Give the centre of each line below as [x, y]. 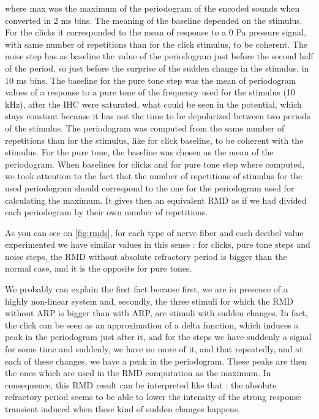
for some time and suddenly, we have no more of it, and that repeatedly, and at [154, 349]
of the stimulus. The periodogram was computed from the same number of [145, 128]
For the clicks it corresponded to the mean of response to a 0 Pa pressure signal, [156, 32]
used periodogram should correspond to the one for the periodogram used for [150, 187]
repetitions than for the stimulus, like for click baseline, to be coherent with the [154, 140]
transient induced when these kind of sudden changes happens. [123, 409]
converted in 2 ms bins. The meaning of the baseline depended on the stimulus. [154, 20]
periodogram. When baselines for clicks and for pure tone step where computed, [155, 164]
